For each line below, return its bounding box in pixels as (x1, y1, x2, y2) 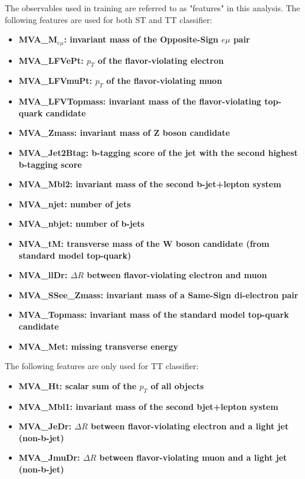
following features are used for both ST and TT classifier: (5, 13, 212, 25)
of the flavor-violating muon (106, 74, 222, 87)
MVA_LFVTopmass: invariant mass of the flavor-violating (18, 95, 261, 107)
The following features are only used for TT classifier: (5, 360, 199, 372)
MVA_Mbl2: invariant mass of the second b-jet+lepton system (18, 178, 281, 190)
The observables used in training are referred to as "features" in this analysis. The (5, 2, 300, 14)
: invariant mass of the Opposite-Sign (64, 33, 218, 45)
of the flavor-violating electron (97, 54, 224, 66)
